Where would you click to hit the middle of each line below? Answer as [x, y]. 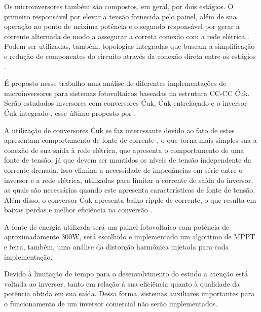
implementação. [28, 256]
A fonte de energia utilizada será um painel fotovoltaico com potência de [117, 226]
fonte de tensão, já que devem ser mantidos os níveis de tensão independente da [128, 160]
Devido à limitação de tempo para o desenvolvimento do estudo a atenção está [126, 274]
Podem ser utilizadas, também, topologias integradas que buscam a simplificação [129, 46]
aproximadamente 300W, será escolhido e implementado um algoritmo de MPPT [130, 237]
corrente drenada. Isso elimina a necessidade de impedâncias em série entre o [123, 169]
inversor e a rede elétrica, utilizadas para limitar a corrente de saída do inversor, [129, 180]
